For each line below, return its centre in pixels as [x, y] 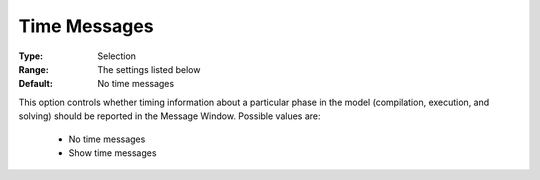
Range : [33, 69]
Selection [117, 56]
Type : [31, 56]
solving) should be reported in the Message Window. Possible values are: [169, 116]
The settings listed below [149, 69]
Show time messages [112, 152]
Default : [36, 84]
